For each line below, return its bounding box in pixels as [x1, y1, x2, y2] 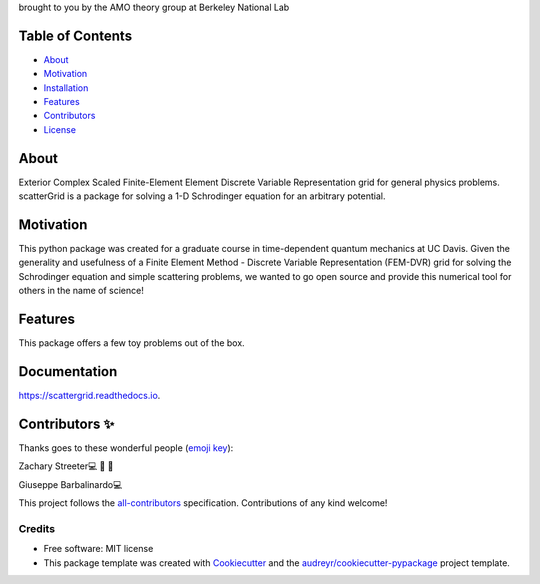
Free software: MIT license [43, 543, 154, 555]
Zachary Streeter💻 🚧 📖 [18, 460, 114, 472]
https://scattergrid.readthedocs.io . [18, 390, 161, 402]
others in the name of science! [18, 285, 144, 297]
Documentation [18, 363, 118, 380]
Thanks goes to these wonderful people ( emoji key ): [18, 441, 234, 454]
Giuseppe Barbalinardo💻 [18, 478, 123, 490]
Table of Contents [18, 27, 133, 44]
